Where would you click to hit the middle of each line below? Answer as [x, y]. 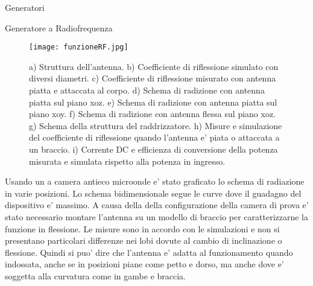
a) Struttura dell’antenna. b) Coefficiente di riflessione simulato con [154, 66]
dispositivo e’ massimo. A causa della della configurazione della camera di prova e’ [157, 205]
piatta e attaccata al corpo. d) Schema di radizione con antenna [147, 90]
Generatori [25, 7]
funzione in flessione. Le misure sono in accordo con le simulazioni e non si [142, 228]
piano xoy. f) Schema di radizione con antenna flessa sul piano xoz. [153, 114]
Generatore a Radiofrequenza [59, 27]
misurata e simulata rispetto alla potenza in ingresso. [127, 161]
